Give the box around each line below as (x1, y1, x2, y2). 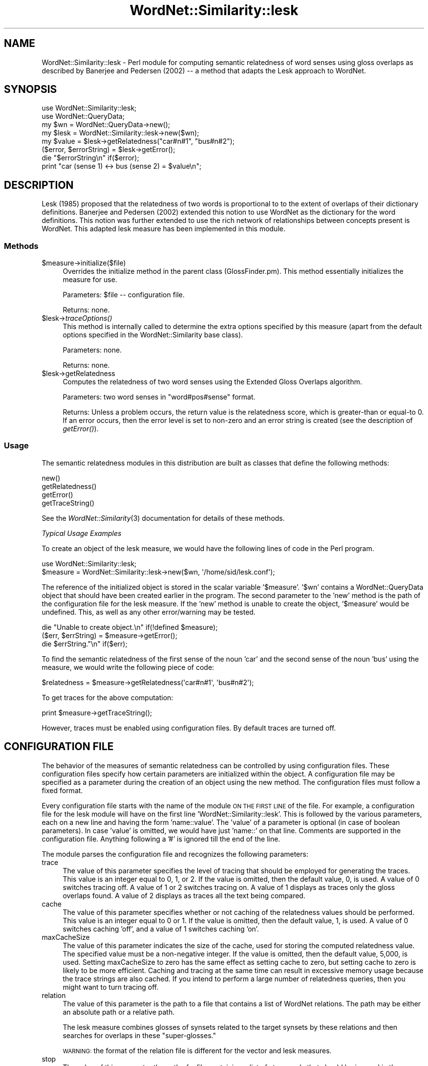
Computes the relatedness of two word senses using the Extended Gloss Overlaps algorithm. (63, 378, 362, 386)
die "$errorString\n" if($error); (42, 154, 139, 162)
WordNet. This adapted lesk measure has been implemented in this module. (42, 224, 285, 233)
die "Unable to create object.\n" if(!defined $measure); (42, 622, 218, 631)
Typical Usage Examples (42, 529, 122, 537)
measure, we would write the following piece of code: (42, 663, 214, 671)
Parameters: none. (63, 346, 122, 355)
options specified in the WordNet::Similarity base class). (63, 331, 243, 339)
